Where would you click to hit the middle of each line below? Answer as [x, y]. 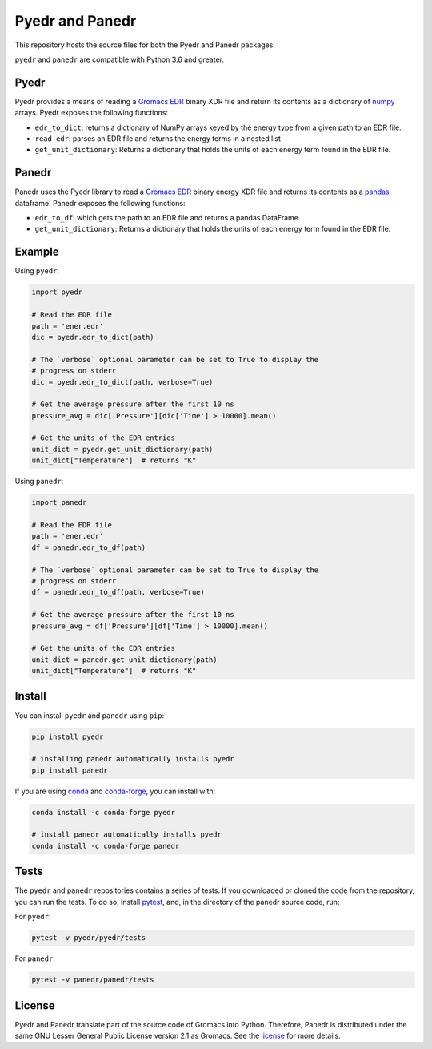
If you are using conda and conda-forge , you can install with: [115, 791]
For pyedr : [33, 917]
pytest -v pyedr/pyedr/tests [89, 938]
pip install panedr [70, 770]
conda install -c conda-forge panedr [106, 846]
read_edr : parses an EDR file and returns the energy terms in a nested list [158, 139]
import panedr [59, 502]
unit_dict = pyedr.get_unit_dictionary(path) [122, 449]
